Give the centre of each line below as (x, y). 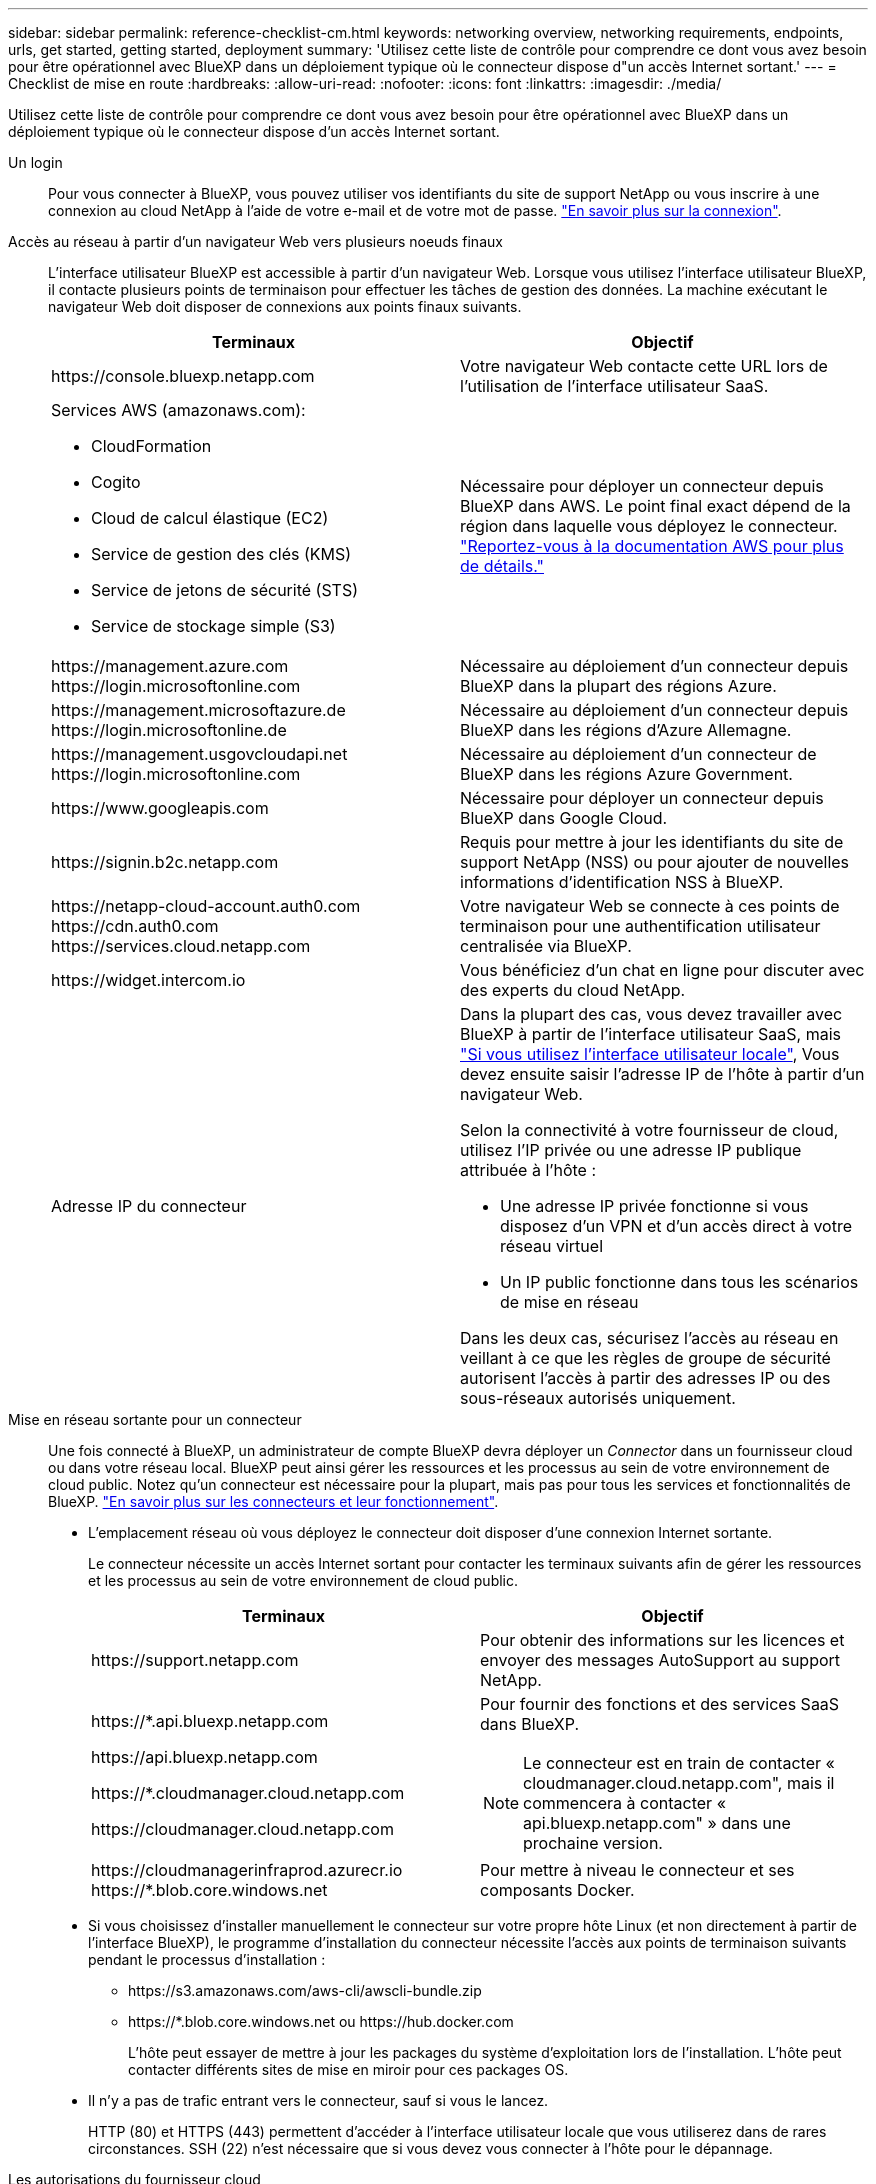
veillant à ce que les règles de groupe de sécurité (645, 1358)
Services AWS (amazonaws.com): (178, 410)
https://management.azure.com (170, 666)
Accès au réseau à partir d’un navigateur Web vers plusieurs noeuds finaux (255, 241)
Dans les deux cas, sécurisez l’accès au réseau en (649, 1338)
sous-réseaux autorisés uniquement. (598, 1398)
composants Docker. (557, 1890)
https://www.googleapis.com (160, 808)
